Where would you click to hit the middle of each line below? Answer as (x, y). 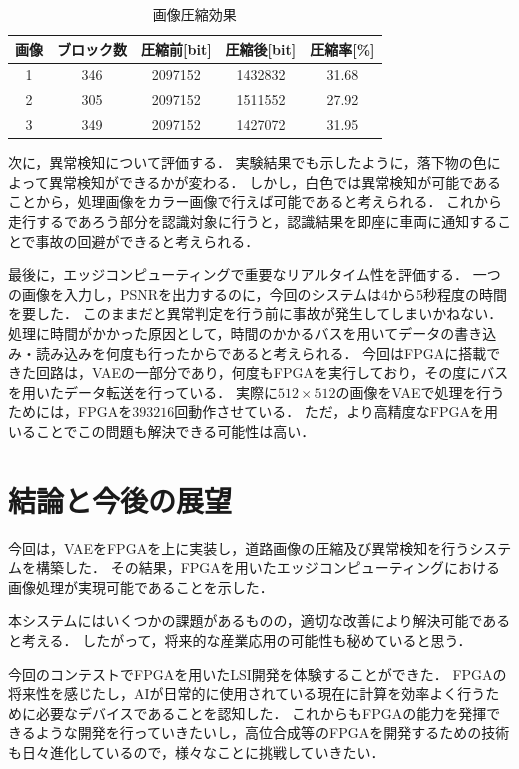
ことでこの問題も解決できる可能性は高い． (175, 430)
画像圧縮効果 (194, 14)
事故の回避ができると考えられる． (147, 240)
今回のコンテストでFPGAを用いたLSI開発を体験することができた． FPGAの (257, 673)
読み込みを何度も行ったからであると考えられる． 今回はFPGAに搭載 (261, 352)
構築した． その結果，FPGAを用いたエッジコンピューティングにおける (267, 567)
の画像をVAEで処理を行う (420, 391)
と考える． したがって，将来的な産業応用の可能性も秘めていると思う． (240, 640)
